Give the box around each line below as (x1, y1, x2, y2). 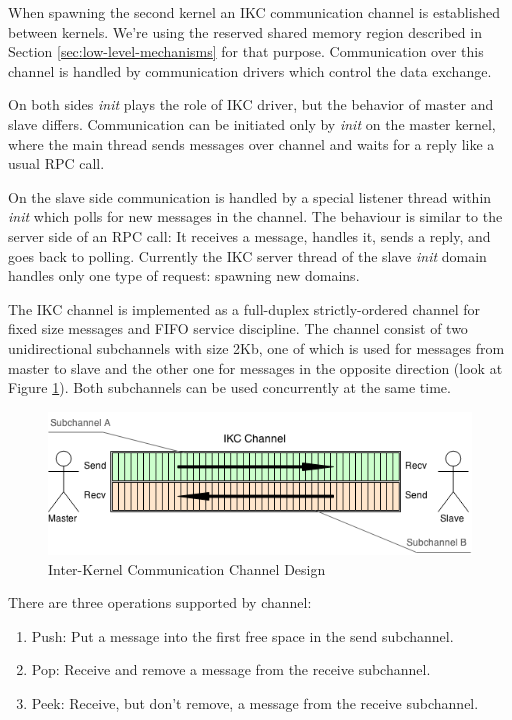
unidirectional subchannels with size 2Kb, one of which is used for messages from (8, 337, 505, 358)
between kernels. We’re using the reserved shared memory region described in (8, 21, 482, 42)
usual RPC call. (8, 153, 105, 174)
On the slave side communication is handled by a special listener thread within (8, 186, 492, 207)
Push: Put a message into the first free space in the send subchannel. (31, 625, 454, 646)
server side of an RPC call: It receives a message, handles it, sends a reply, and (8, 225, 491, 246)
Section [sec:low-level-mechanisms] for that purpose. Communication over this (8, 41, 484, 62)
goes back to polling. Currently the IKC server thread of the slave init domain (8, 245, 487, 266)
